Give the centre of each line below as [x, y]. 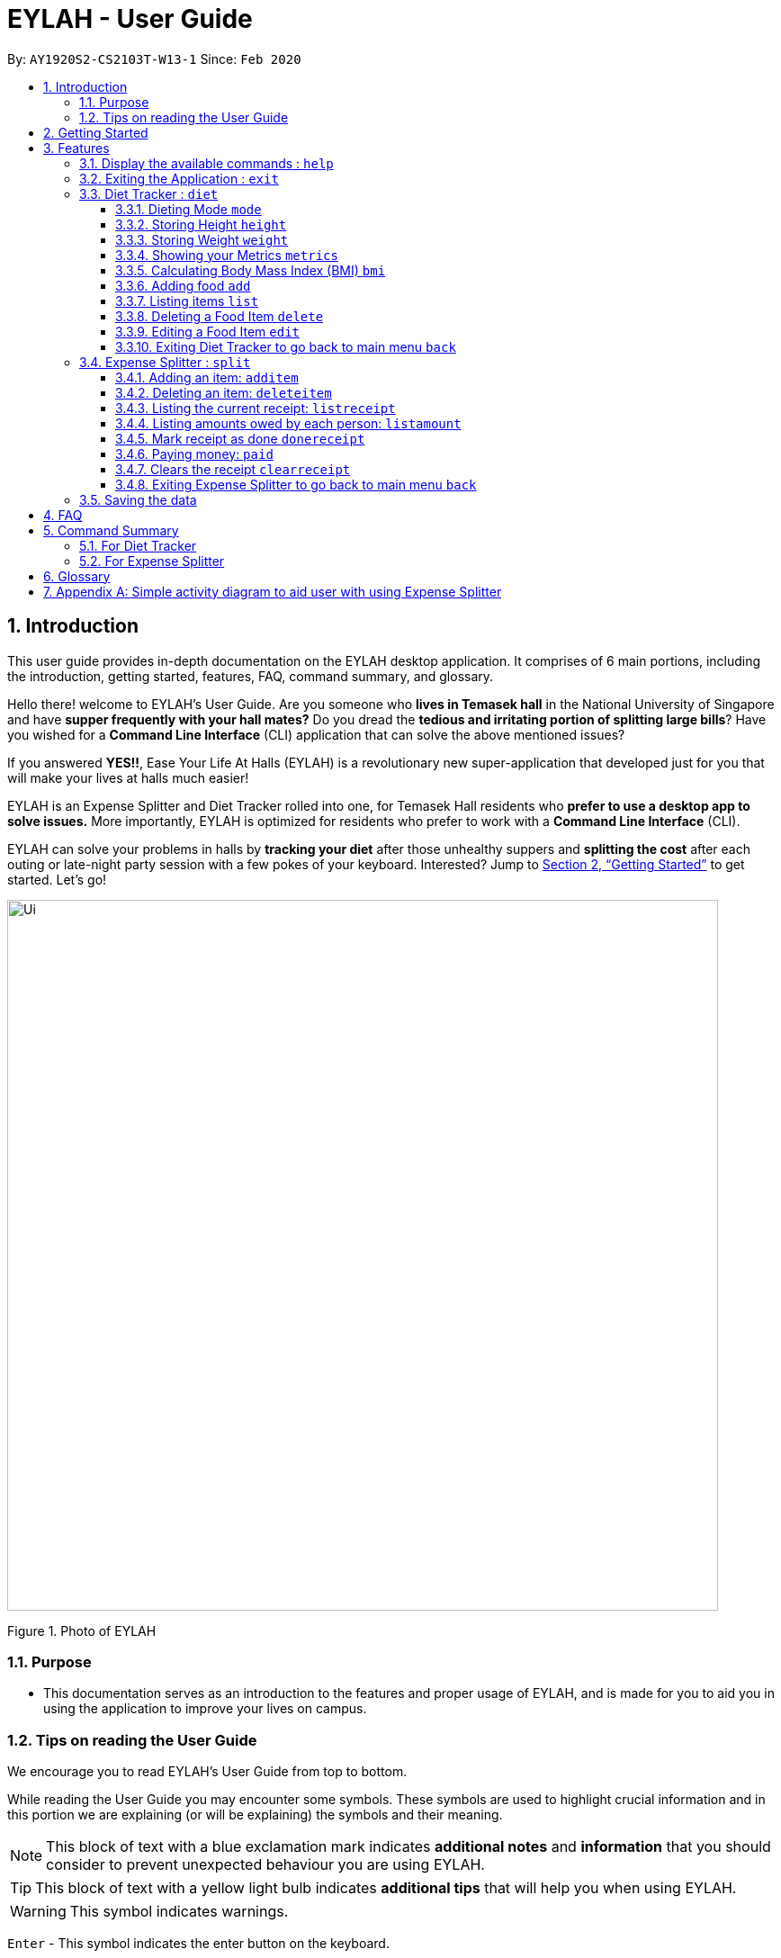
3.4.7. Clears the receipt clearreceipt [233, 469]
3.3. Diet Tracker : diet [149, 193]
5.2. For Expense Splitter [152, 561]
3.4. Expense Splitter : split [165, 362]
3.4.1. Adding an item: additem [207, 377]
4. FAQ [63, 515]
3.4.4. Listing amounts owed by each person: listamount [288, 423]
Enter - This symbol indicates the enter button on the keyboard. [198, 1944]
